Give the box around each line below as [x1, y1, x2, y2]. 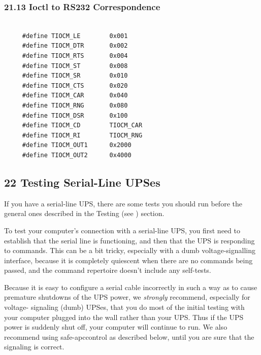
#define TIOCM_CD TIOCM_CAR [22, 122, 143, 129]
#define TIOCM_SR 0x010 [22, 72, 128, 80]
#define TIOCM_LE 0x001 [22, 32, 128, 40]
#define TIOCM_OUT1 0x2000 [22, 141, 132, 149]
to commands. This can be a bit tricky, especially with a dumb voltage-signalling [4, 245, 256, 256]
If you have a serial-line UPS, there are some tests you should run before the [4, 198, 242, 208]
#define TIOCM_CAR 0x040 [22, 92, 128, 99]
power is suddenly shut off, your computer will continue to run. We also [4, 322, 227, 332]
